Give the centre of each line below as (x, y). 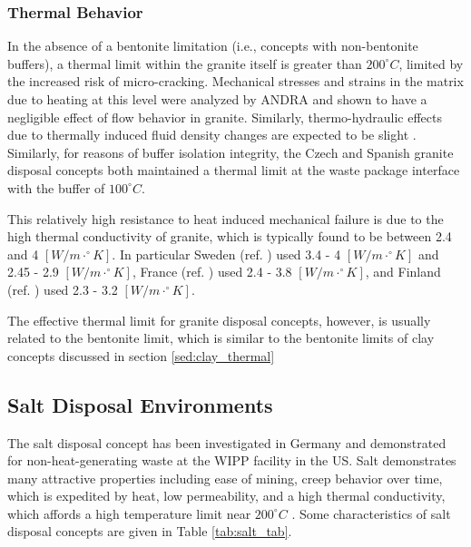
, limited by (431, 63)
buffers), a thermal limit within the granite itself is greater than (185, 63)
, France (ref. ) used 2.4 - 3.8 (212, 272)
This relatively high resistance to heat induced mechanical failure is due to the (226, 218)
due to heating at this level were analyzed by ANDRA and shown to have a (217, 99)
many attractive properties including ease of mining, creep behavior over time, (225, 478)
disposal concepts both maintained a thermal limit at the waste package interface (234, 170)
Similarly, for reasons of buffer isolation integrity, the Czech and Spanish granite (231, 152)
